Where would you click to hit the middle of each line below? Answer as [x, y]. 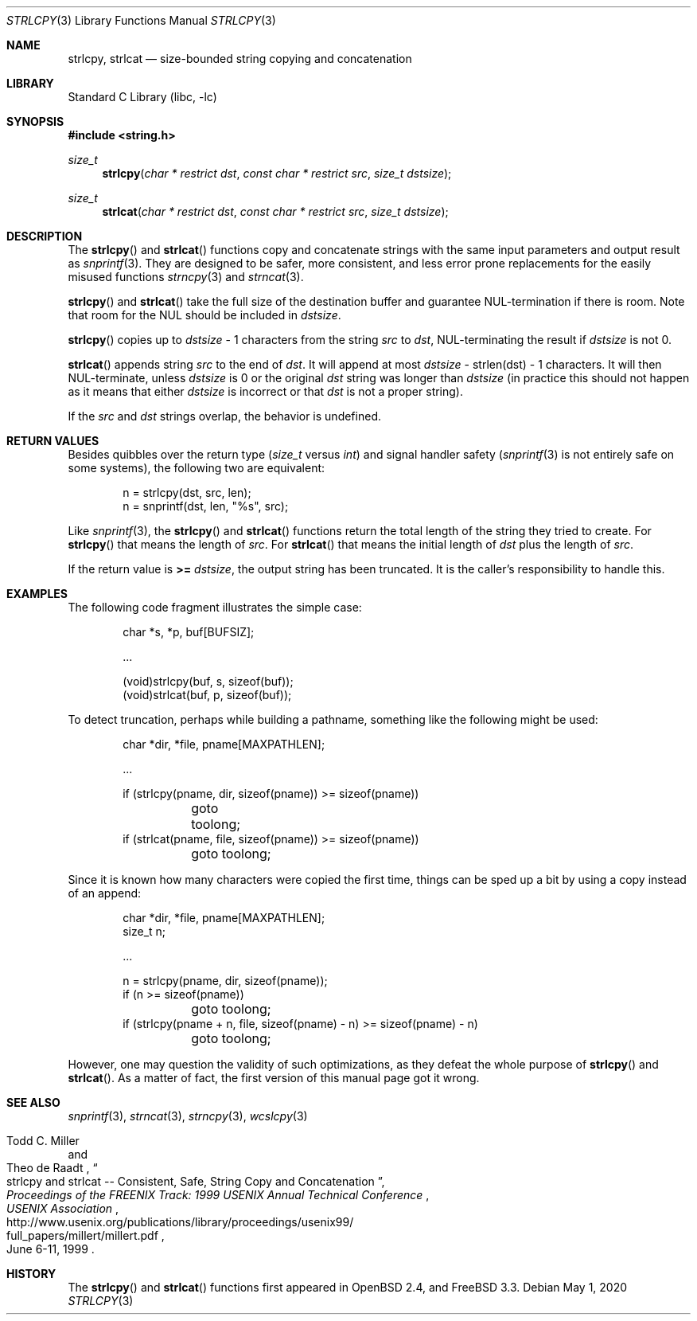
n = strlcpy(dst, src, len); [187, 492]
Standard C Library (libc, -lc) [142, 97]
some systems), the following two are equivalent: [197, 468]
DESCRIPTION [45, 236]
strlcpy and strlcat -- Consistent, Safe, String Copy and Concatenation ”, [196, 1181]
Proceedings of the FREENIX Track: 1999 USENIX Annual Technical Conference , [218, 1195]
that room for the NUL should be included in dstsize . [204, 315]
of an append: [105, 893]
